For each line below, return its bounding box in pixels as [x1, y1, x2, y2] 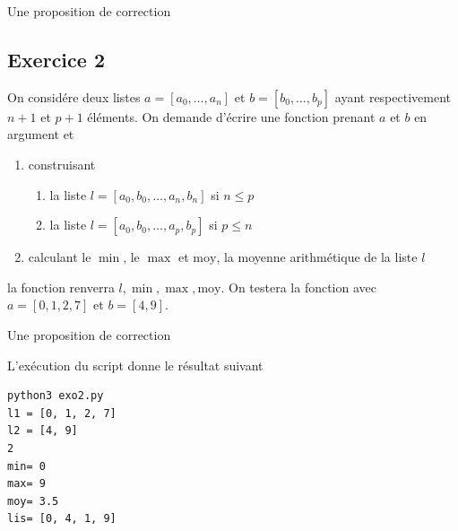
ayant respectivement [334, 87, 451, 106]
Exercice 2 [7, 45, 105, 73]
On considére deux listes [7, 87, 141, 106]
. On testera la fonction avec [220, 277, 376, 296]
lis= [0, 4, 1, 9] [7, 512, 117, 526]
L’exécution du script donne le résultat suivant [7, 355, 264, 374]
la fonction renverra [7, 277, 115, 296]
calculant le [28, 248, 91, 266]
